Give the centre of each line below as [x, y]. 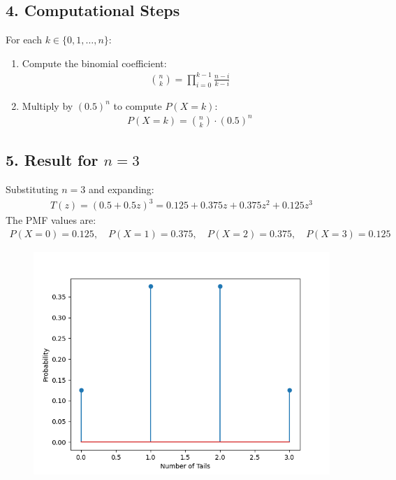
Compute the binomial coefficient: [94, 63]
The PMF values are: [51, 220]
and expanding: [121, 189]
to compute [138, 105]
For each [24, 40]
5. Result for [52, 160]
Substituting [32, 189]
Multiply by [47, 105]
